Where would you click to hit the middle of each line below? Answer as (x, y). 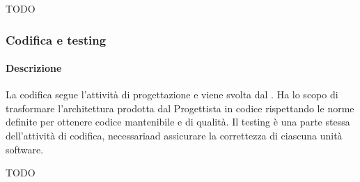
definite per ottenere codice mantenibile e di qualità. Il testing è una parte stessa (178, 122)
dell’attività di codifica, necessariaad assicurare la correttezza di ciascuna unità (174, 136)
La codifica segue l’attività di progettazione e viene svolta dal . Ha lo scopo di (172, 94)
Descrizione (34, 68)
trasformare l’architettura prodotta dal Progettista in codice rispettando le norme (180, 108)
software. (25, 149)
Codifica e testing (56, 39)
